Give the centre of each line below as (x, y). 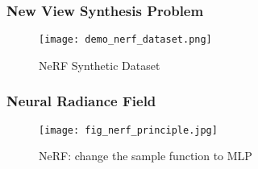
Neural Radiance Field (81, 101)
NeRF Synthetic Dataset (100, 65)
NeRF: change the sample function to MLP (146, 156)
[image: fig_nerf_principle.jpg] (128, 130)
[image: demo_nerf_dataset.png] (125, 40)
